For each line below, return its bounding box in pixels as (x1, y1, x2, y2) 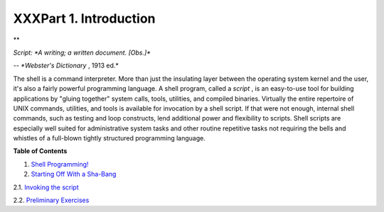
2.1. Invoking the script (13, 183, 80, 191)
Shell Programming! (31, 160, 89, 168)
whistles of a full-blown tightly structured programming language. (13, 134, 206, 143)
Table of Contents (13, 147, 68, 155)
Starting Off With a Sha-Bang (31, 170, 117, 179)
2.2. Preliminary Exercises (13, 196, 90, 205)
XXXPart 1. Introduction (13, 11, 156, 26)
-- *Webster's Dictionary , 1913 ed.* (13, 61, 119, 70)
